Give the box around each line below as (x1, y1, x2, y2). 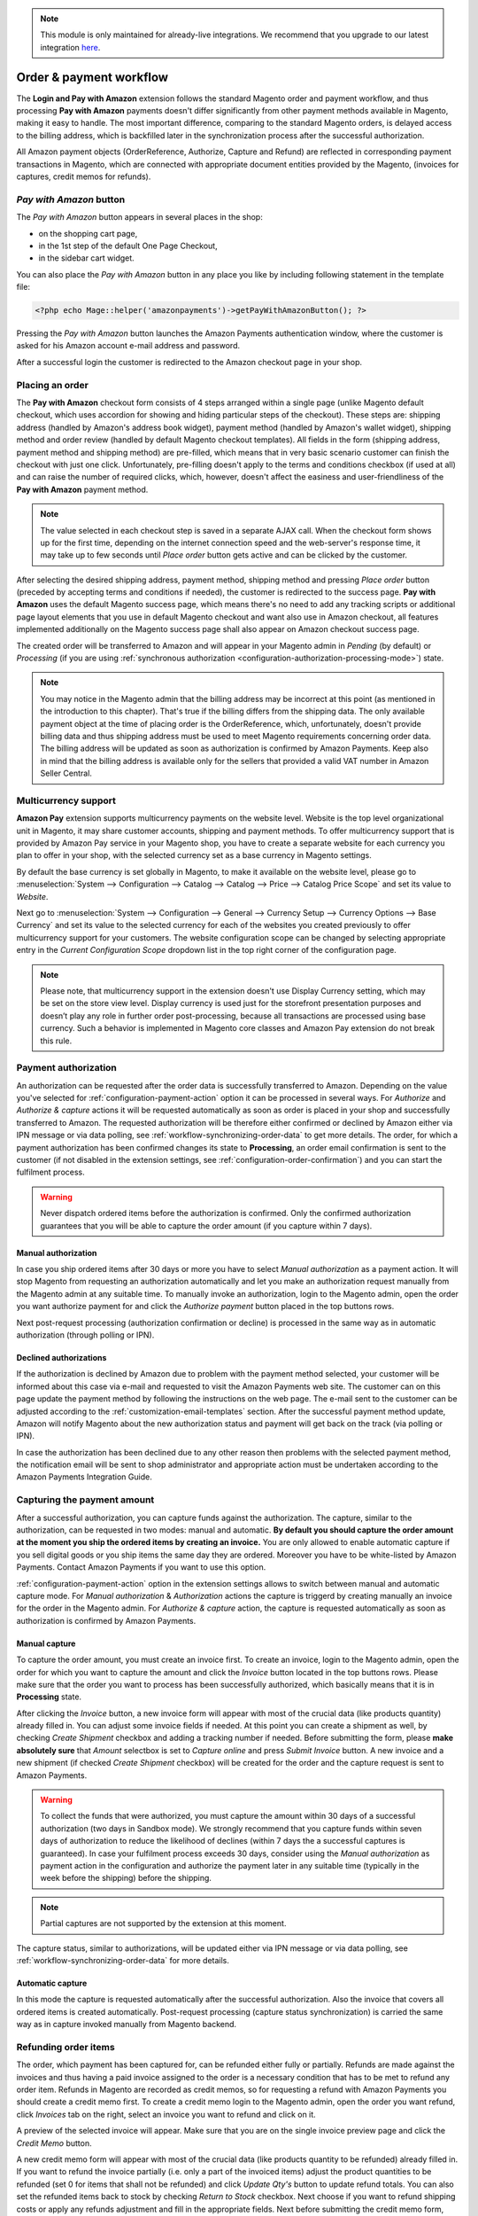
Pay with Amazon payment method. (16, 484, 149, 495)
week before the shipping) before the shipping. (40, 1873, 212, 1884)
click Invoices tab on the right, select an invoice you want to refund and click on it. (16, 2109, 316, 2119)
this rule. (40, 1035, 73, 1046)
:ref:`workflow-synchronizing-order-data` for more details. (16, 1955, 230, 1965)
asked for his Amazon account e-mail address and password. (16, 340, 241, 351)
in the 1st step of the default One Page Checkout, (38, 240, 218, 251)
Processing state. (16, 1691, 82, 1702)
